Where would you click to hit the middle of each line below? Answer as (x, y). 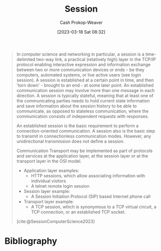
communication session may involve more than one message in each (86, 90)
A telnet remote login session (60, 186)
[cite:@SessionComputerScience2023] (56, 221)
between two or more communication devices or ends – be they (80, 70)
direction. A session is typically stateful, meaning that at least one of (85, 96)
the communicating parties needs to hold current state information (83, 100)
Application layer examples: (51, 170)
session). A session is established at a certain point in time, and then (85, 80)
